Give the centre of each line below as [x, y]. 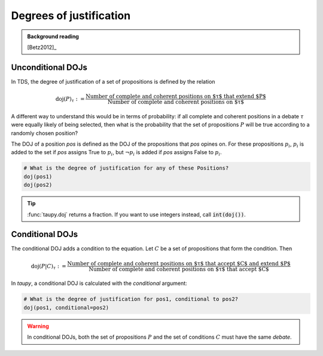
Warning [38, 326]
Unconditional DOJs [49, 67]
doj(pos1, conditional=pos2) [66, 307]
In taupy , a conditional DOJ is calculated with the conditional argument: [99, 283]
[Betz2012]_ [42, 47]
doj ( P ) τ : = [70, 100]
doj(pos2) [38, 185]
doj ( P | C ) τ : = [49, 267]
